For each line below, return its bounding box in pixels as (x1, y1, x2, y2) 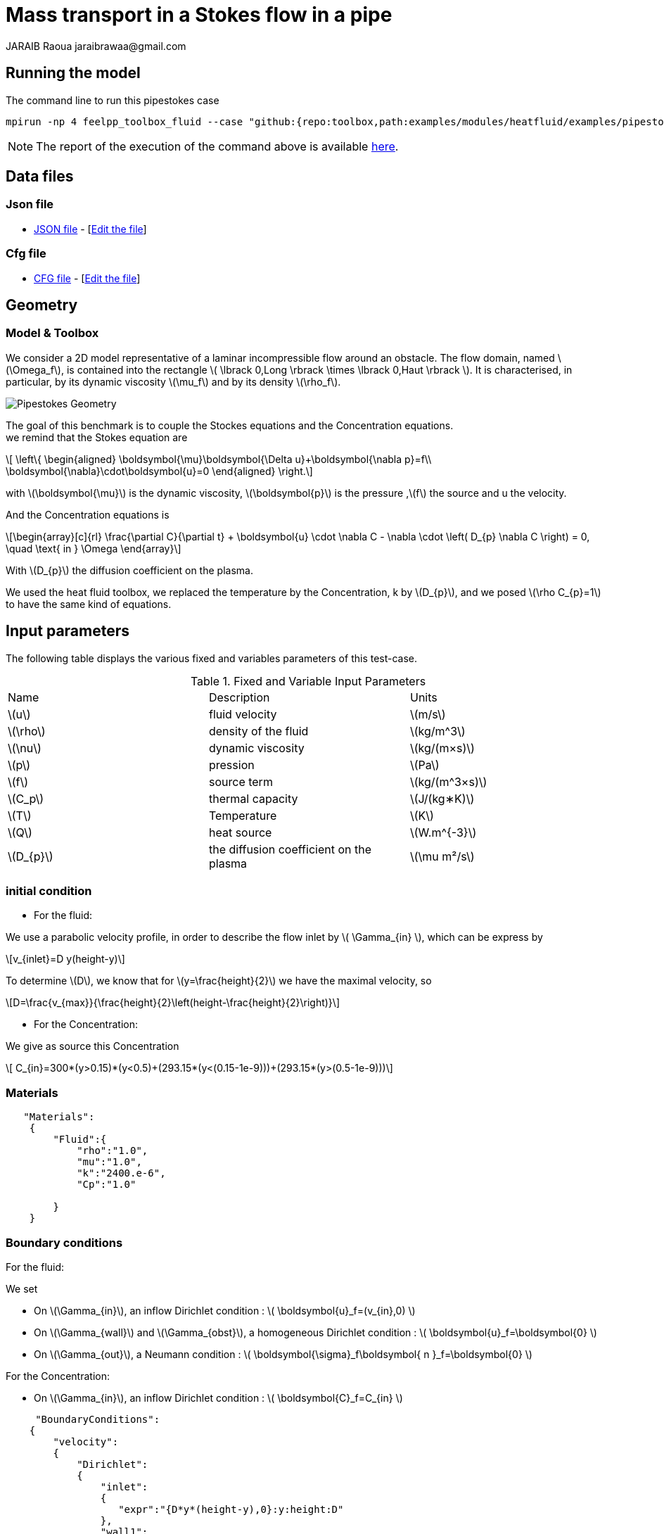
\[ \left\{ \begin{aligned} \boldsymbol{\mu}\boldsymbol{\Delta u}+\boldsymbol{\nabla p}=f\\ (6, 452, 432, 465)
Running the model (6, 64, 141, 82)
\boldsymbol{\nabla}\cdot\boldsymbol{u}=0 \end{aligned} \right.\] (6, 464, 313, 477)
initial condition (6, 884, 92, 898)
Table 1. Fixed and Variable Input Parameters (190, 673, 426, 688)
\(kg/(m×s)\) (409, 740, 475, 755)
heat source (208, 825, 272, 839)
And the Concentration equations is (6, 508, 170, 521)
